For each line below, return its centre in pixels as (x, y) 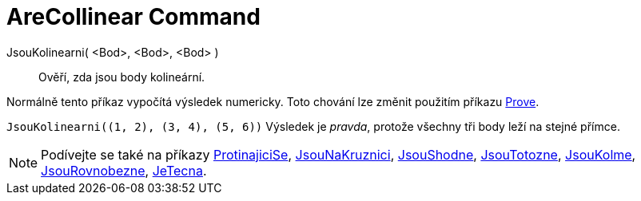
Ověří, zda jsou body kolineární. (122, 77)
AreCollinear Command (133, 17)
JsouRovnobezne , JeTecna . (124, 170)
